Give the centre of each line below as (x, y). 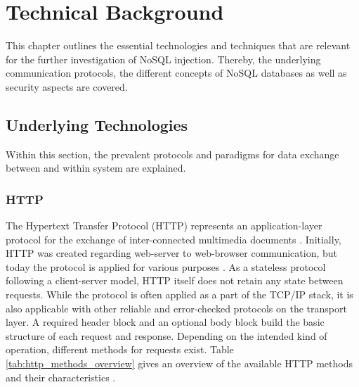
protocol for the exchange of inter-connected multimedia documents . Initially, (174, 239)
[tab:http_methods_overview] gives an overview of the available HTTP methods (179, 363)
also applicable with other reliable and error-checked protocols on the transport (176, 308)
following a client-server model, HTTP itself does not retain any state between (175, 280)
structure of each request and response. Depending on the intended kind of (167, 335)
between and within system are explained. (96, 168)
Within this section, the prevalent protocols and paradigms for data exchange (172, 154)
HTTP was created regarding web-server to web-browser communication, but (171, 253)
